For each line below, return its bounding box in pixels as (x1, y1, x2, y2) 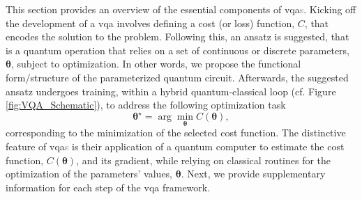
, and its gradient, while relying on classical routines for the (76, 152, 331, 167)
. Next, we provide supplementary (181, 166, 326, 181)
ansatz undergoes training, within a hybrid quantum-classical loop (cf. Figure (6, 83, 336, 98)
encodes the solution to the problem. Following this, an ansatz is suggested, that (6, 29, 349, 44)
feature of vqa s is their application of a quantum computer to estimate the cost (6, 139, 345, 154)
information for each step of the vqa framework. (6, 180, 211, 194)
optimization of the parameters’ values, (6, 166, 173, 181)
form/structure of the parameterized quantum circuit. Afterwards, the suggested (6, 70, 349, 84)
